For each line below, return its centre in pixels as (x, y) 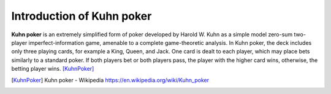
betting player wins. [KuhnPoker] (53, 69)
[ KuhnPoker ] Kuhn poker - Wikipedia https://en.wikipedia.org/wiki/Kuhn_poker (110, 80)
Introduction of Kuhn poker (82, 16)
